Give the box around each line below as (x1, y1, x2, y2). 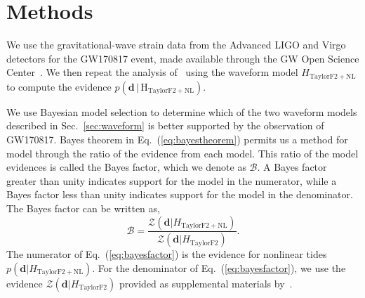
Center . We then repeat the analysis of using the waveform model (6, 65, 298, 79)
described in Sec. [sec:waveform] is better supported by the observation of (6, 118, 324, 133)
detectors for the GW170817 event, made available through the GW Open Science (6, 51, 359, 65)
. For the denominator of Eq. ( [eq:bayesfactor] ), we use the (92, 260, 346, 275)
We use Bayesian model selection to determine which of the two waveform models (6, 104, 357, 119)
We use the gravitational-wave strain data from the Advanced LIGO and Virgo (6, 37, 346, 52)
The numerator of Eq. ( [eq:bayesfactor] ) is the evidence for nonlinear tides (6, 247, 327, 261)
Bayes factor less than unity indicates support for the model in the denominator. (6, 187, 353, 202)
